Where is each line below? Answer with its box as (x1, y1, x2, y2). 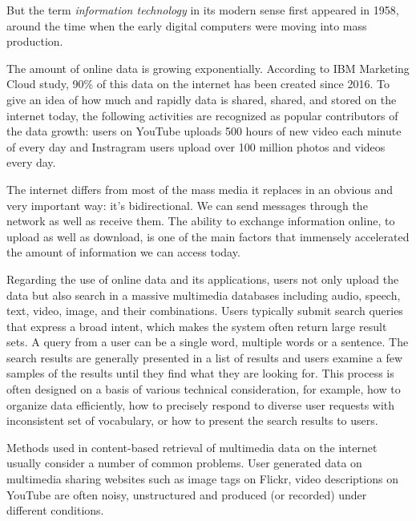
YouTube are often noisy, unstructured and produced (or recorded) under (6, 486, 367, 503)
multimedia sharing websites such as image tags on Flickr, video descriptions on (6, 471, 398, 487)
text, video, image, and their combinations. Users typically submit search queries (6, 302, 403, 319)
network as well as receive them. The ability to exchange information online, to (6, 212, 395, 229)
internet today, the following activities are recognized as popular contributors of (6, 107, 398, 123)
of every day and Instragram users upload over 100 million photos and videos (6, 138, 386, 155)
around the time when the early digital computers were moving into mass (6, 17, 367, 34)
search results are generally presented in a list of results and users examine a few (6, 349, 403, 366)
